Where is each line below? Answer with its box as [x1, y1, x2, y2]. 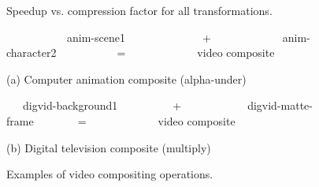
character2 [6, 44, 57, 61]
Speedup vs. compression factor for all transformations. [6, 2, 273, 18]
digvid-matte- [247, 97, 313, 114]
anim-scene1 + [66, 28, 211, 45]
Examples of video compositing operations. [6, 166, 213, 182]
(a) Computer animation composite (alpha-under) [6, 70, 247, 87]
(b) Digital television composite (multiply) [6, 139, 211, 155]
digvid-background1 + [22, 97, 182, 114]
